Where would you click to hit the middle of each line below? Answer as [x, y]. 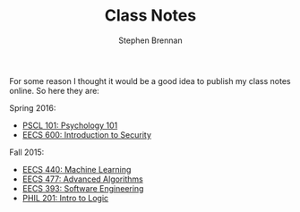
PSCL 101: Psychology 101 [70, 125]
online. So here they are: [55, 90]
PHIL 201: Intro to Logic [65, 198]
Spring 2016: [33, 107]
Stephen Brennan [150, 40]
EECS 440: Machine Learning [77, 169]
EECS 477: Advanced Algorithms [82, 179]
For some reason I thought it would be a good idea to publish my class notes [150, 81]
